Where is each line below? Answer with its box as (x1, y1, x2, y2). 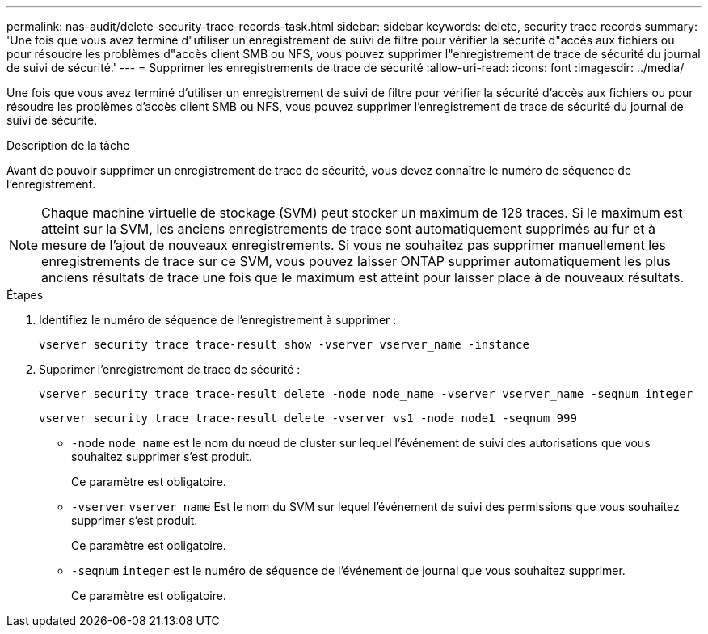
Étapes (6, 288, 44, 302)
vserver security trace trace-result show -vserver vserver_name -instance (39, 338, 529, 351)
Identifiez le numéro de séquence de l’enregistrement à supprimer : (39, 313, 397, 327)
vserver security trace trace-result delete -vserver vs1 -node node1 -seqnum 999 (39, 412, 577, 425)
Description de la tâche (6, 138, 130, 152)
